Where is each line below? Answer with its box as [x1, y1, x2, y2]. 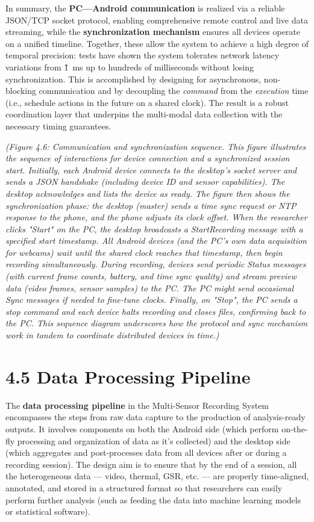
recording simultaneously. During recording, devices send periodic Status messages [5, 258, 306, 270]
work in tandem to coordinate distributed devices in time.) [5, 329, 219, 341]
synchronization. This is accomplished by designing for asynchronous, [5, 72, 262, 85]
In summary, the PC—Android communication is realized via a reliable [5, 2, 285, 14]
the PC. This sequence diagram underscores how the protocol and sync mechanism [5, 317, 308, 329]
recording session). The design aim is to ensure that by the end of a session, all [5, 458, 297, 470]
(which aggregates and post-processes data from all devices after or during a [5, 446, 287, 459]
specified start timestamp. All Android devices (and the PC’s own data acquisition [5, 234, 307, 247]
